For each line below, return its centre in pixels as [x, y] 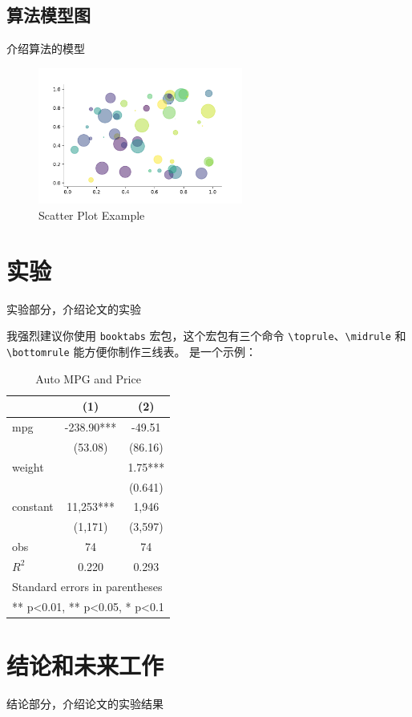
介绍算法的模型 [46, 49]
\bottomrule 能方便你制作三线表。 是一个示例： [132, 351]
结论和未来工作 [85, 664]
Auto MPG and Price [88, 378]
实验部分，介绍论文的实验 [74, 308]
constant [33, 506]
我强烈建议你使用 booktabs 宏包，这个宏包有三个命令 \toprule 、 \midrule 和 [206, 336]
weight [28, 466]
